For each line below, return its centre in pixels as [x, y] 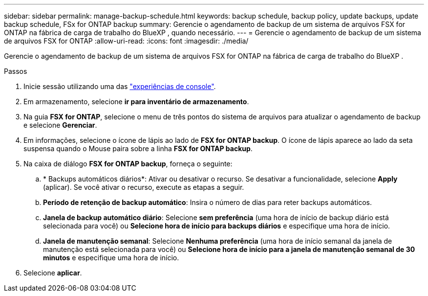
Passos [16, 71]
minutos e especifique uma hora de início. [111, 258]
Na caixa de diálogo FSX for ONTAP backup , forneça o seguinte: [128, 164]
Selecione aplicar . [53, 273]
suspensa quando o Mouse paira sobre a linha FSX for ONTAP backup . [138, 148]
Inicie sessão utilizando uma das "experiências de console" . [120, 86]
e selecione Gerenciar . [60, 125]
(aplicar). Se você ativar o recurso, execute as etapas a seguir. [144, 187]
